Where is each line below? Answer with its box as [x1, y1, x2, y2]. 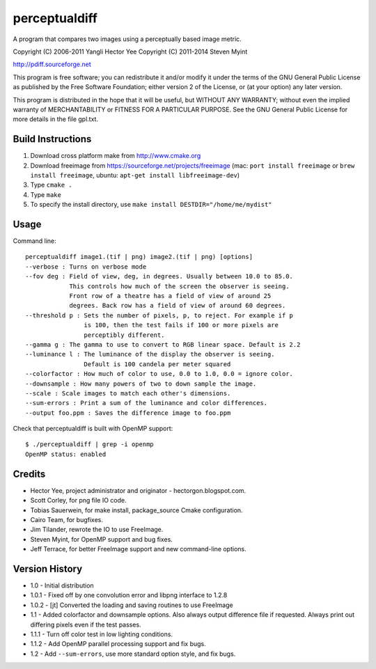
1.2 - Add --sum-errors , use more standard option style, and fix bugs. [30, 650, 236, 658]
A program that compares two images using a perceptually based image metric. [13, 35, 242, 43]
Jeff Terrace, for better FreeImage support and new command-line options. [30, 545, 246, 553]
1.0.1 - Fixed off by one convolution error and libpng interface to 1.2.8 [30, 591, 228, 599]
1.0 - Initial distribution [30, 581, 94, 590]
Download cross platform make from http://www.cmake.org [30, 152, 201, 160]
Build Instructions [13, 133, 92, 145]
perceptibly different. [84, 331, 165, 339]
